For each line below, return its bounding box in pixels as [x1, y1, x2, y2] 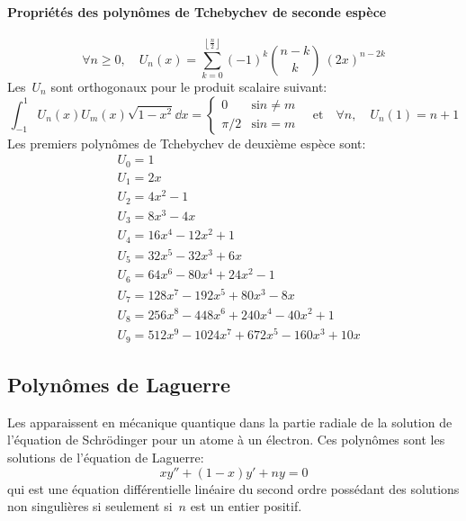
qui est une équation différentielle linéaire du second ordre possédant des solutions [7, 479, 460, 498]
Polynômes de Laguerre [7, 370, 230, 398]
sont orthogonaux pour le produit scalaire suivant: [50, 76, 327, 95]
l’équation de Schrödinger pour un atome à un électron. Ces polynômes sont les [7, 430, 445, 449]
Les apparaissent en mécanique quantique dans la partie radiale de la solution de [7, 412, 453, 431]
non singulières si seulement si [7, 497, 173, 516]
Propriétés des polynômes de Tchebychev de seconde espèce [7, 2, 387, 21]
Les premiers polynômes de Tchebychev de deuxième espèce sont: [7, 133, 366, 152]
